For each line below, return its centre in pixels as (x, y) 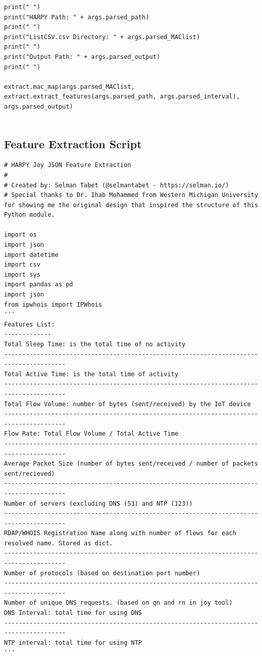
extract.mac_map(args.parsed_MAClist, (69, 87)
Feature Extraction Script (73, 143)
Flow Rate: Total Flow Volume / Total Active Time (91, 434)
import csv (22, 265)
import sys (22, 274)
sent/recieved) (30, 473)
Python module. (30, 215)
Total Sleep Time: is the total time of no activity (95, 345)
